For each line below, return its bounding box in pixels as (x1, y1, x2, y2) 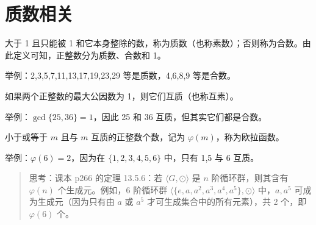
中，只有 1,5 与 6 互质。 (163, 151, 259, 163)
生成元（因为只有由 (37, 195, 115, 208)
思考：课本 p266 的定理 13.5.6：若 (29, 171, 163, 184)
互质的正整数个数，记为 (91, 130, 185, 143)
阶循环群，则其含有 (211, 171, 289, 184)
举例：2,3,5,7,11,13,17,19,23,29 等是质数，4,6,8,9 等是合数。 (5, 69, 236, 82)
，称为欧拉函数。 (215, 130, 284, 143)
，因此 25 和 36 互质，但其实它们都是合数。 (93, 110, 267, 123)
